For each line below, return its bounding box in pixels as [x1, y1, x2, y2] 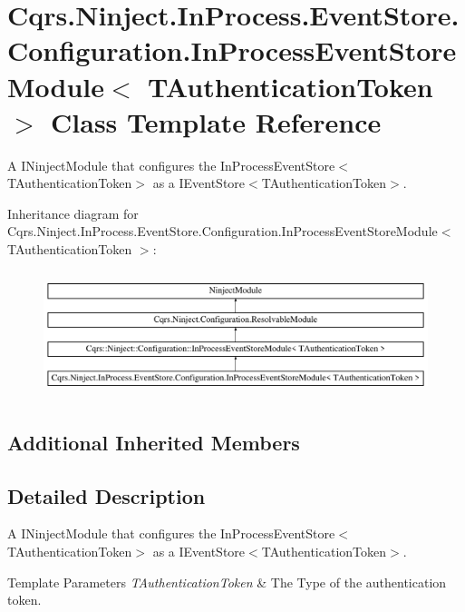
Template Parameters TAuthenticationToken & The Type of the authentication [7, 572, 447, 591]
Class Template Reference [51, 103, 382, 140]
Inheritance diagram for [7, 203, 139, 222]
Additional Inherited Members [7, 428, 300, 456]
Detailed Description [7, 481, 206, 509]
